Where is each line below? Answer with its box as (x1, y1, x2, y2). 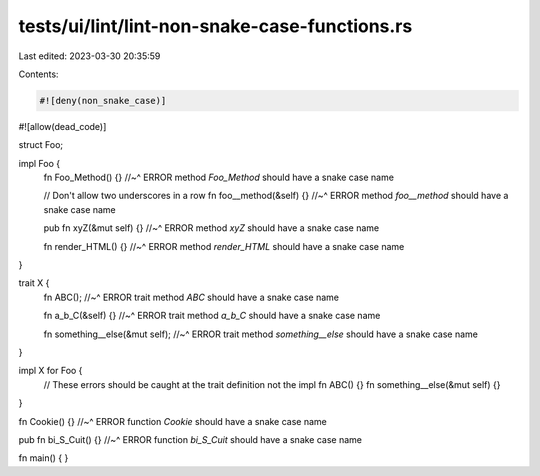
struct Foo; (18, 139, 64, 151)
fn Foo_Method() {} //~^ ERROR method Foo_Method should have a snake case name (43, 171, 395, 184)
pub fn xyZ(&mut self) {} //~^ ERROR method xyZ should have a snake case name (43, 222, 380, 234)
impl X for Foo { (18, 365, 83, 377)
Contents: (18, 68, 59, 80)
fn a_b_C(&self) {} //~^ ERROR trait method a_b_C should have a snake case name (43, 310, 381, 322)
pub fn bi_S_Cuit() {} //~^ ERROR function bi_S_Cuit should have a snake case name (18, 433, 363, 445)
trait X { (18, 277, 50, 289)
